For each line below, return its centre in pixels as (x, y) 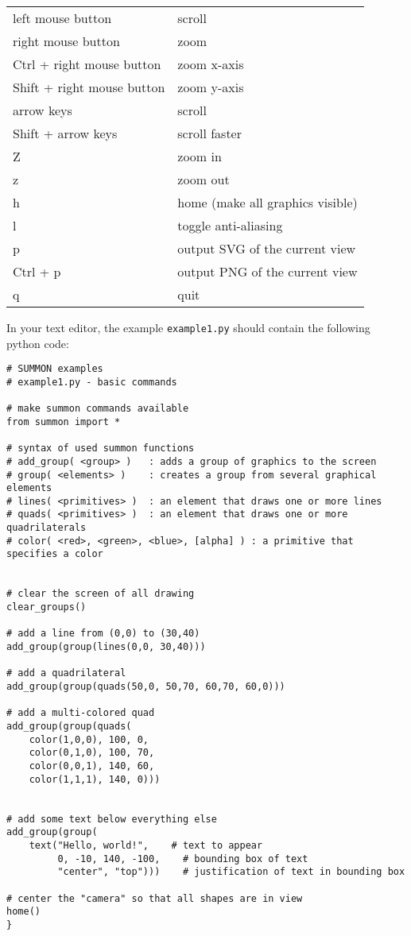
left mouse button (62, 18)
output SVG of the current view (267, 248)
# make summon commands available (98, 409)
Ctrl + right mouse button (87, 64)
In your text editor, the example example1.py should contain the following (188, 327)
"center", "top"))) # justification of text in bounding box (231, 872)
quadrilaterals (47, 528)
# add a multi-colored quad (81, 713)
